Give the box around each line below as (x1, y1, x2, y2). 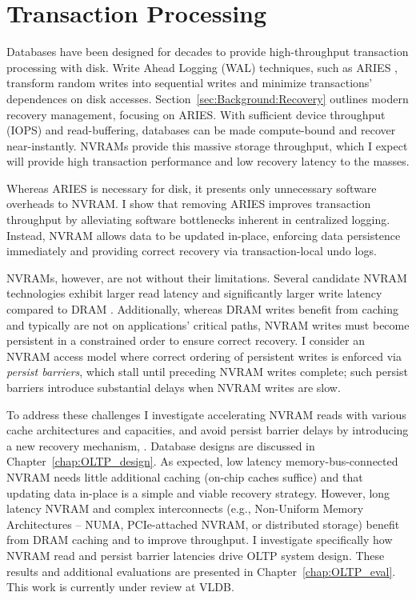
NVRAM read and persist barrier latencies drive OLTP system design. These (6, 546, 385, 563)
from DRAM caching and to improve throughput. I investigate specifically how (6, 531, 393, 548)
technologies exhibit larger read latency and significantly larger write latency (6, 285, 382, 302)
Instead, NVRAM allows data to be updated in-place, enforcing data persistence (6, 226, 401, 243)
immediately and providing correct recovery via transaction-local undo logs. (6, 242, 377, 259)
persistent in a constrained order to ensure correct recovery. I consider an (6, 332, 365, 349)
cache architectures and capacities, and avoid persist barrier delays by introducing (6, 422, 409, 438)
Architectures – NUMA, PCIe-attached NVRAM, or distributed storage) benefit (6, 515, 400, 532)
